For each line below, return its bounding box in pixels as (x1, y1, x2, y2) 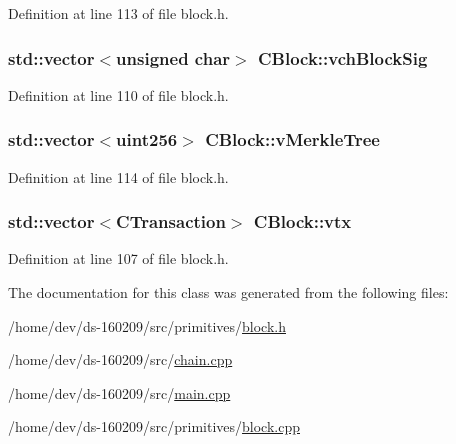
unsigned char (116, 45, 231, 70)
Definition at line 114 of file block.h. (8, 166, 229, 187)
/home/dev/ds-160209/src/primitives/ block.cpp (8, 416, 300, 437)
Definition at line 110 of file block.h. (8, 84, 229, 105)
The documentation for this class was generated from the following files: (8, 282, 449, 303)
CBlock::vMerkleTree (205, 127, 380, 152)
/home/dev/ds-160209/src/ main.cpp (8, 382, 231, 403)
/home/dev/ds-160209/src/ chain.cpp (8, 349, 233, 370)
